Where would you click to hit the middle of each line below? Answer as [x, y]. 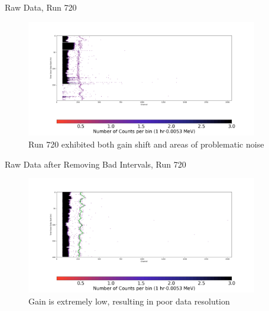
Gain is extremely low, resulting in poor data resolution [129, 301]
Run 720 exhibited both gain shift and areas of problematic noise [146, 144]
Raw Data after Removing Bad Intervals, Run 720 [95, 164]
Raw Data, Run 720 [41, 7]
